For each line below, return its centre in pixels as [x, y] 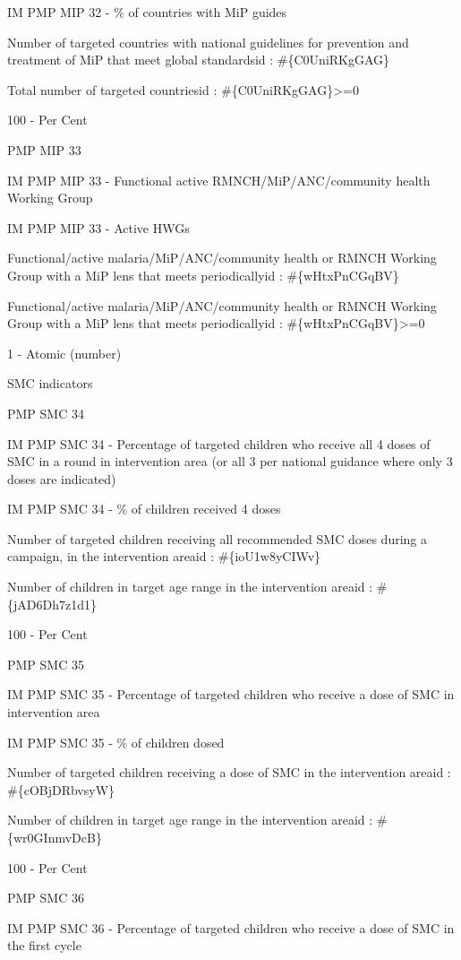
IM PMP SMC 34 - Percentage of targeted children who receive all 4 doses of [219, 443]
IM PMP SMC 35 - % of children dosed [116, 742]
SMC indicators [50, 383]
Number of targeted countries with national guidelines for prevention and [208, 42]
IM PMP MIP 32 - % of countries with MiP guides [147, 12]
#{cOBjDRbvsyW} [61, 789]
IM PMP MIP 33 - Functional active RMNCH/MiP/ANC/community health [219, 180]
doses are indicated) [62, 478]
